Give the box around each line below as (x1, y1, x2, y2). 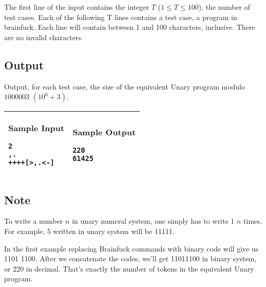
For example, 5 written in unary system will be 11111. (4, 225, 175, 236)
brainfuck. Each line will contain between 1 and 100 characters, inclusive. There (4, 22, 255, 32)
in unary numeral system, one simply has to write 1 (72, 216, 235, 226)
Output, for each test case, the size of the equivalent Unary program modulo (4, 81, 245, 92)
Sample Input (8, 122, 65, 134)
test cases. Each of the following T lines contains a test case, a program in (4, 11, 237, 22)
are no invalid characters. (4, 31, 83, 42)
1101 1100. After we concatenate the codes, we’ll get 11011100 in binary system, (4, 253, 257, 264)
